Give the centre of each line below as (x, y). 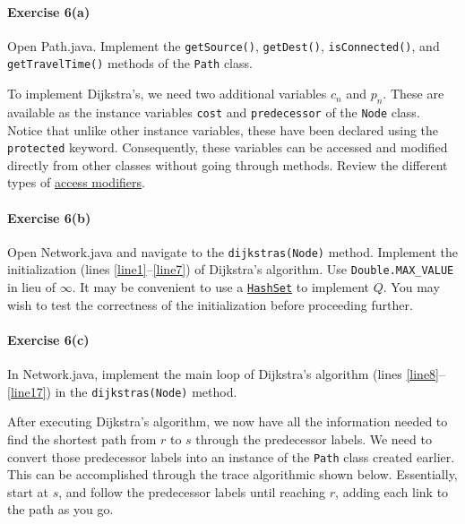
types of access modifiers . (76, 182)
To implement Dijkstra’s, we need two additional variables (167, 94)
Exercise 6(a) (49, 11)
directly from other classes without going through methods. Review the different (228, 164)
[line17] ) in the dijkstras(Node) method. (122, 391)
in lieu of (32, 287)
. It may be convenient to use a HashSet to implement (221, 287)
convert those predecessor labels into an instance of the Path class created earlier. (231, 456)
